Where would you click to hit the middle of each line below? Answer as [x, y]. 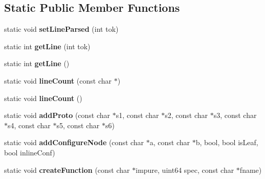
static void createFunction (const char [67, 170]
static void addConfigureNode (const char [74, 142]
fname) [251, 170]
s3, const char [235, 115]
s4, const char [29, 125]
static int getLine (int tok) [47, 46]
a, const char [170, 142]
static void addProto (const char [57, 115]
